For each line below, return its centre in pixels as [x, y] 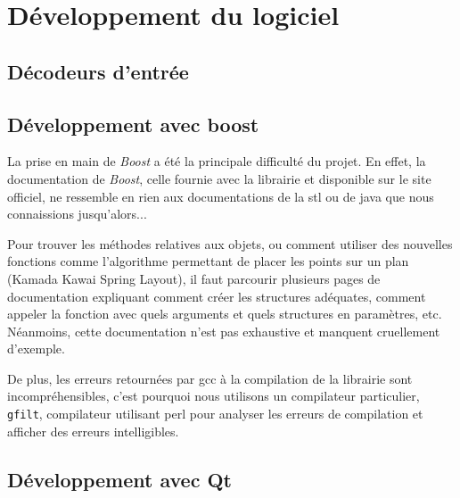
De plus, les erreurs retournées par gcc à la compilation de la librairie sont [210, 378]
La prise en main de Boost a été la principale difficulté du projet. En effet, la [217, 161]
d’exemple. [36, 349]
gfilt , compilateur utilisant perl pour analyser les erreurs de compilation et [215, 414]
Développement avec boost [133, 124]
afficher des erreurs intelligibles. [93, 431]
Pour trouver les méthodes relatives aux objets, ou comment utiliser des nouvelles [230, 243]
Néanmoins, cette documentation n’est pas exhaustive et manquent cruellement [224, 331]
